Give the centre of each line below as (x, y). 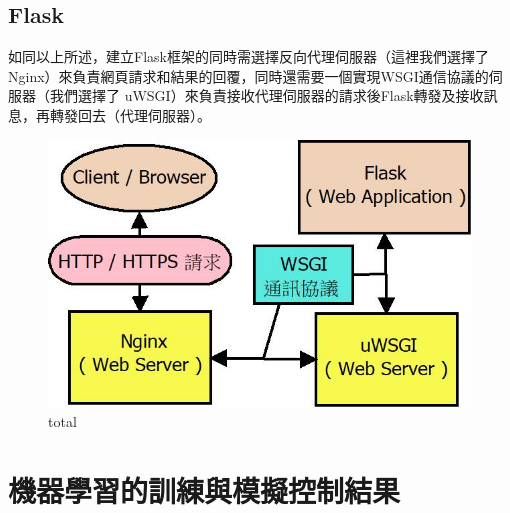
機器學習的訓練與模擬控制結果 (204, 489)
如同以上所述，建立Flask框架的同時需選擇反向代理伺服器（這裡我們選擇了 (248, 56)
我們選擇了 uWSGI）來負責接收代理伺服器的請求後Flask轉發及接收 (266, 95)
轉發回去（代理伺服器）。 (130, 114)
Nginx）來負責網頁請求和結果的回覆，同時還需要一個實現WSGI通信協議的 (248, 75)
